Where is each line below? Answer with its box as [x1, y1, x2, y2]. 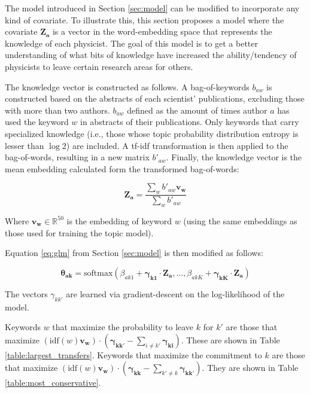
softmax [84, 269, 113, 278]
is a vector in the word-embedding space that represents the [52, 25, 272, 38]
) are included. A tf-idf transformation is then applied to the [66, 139, 288, 151]
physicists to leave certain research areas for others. [5, 60, 193, 72]
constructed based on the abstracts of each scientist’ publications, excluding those [5, 92, 305, 105]
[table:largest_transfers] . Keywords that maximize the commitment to [5, 348, 262, 361]
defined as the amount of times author [127, 103, 268, 116]
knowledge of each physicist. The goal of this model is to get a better [5, 36, 259, 49]
